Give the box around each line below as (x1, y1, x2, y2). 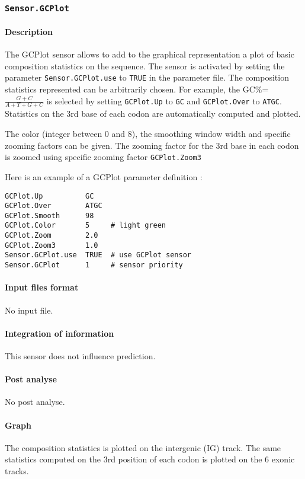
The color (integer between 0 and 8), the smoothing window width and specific (5, 127, 291, 140)
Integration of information (5, 327, 114, 339)
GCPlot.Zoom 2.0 (5, 231, 98, 240)
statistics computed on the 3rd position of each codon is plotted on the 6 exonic (5, 453, 295, 465)
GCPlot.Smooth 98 (5, 211, 94, 220)
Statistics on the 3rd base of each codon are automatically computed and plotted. (5, 107, 301, 120)
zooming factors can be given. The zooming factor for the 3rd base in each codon (5, 139, 299, 151)
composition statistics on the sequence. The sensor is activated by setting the (5, 59, 285, 72)
